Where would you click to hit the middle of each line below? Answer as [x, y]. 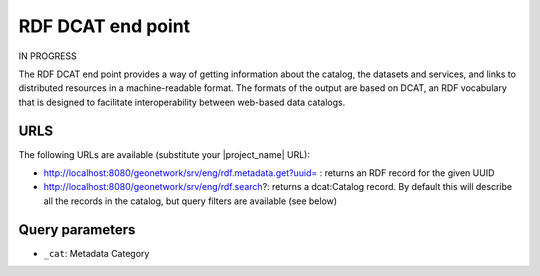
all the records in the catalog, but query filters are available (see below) [190, 201]
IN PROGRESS [47, 56]
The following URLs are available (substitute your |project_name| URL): [164, 154]
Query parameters [77, 229]
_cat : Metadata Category [96, 253]
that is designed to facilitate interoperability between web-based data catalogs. [182, 102]
